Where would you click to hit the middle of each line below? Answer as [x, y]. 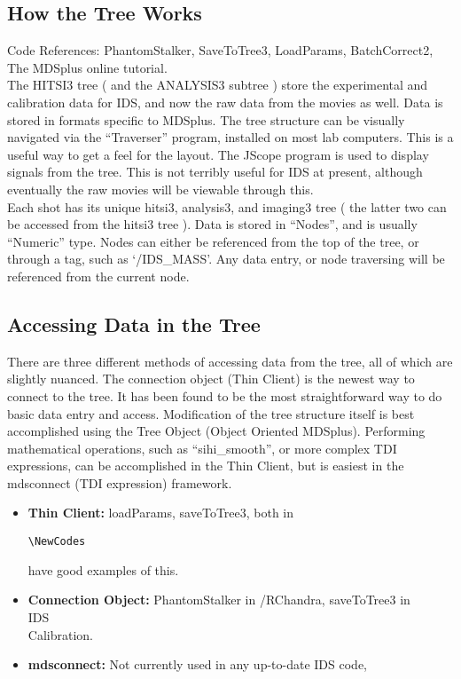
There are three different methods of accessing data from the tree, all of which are [230, 361]
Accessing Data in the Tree [134, 324]
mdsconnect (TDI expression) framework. [120, 482]
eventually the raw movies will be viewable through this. [160, 189]
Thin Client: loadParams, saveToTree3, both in [161, 513]
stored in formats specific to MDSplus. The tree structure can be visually [206, 119]
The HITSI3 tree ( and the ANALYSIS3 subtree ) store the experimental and [218, 85]
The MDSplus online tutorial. [87, 67]
